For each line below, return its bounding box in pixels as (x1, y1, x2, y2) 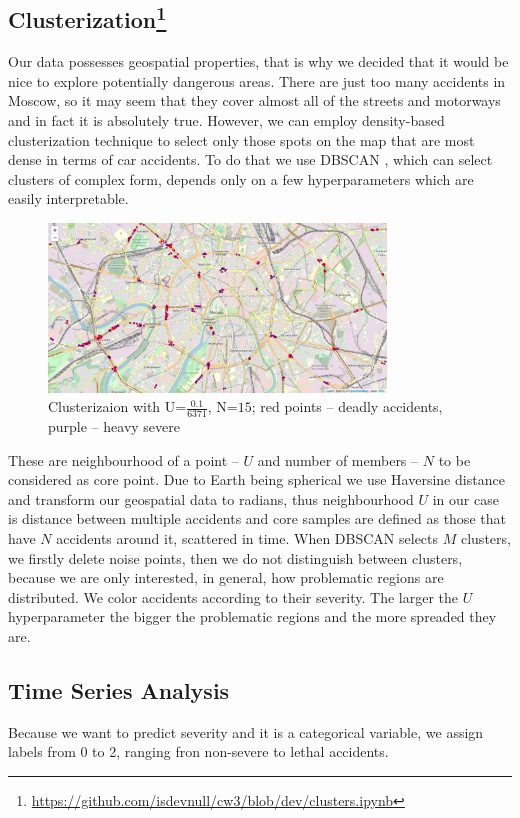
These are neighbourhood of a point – (8, 449, 239, 470)
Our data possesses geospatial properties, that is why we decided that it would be (8, 51, 509, 72)
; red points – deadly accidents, (251, 396, 443, 417)
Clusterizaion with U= (48, 396, 187, 417)
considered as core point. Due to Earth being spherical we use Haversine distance (8, 469, 505, 490)
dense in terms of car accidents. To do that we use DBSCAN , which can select (8, 149, 493, 170)
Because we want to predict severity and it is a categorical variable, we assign (8, 721, 484, 742)
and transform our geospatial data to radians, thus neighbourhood (8, 488, 414, 509)
